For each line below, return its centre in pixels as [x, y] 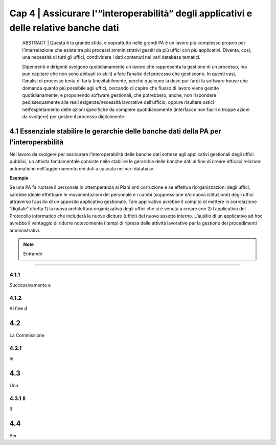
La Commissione [27, 335]
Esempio [19, 178]
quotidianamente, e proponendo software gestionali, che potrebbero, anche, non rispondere [119, 95]
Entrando [33, 254]
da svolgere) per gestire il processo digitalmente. [74, 117]
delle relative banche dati [64, 28]
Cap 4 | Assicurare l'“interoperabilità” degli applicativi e [131, 13]
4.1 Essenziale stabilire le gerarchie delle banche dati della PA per [116, 131]
